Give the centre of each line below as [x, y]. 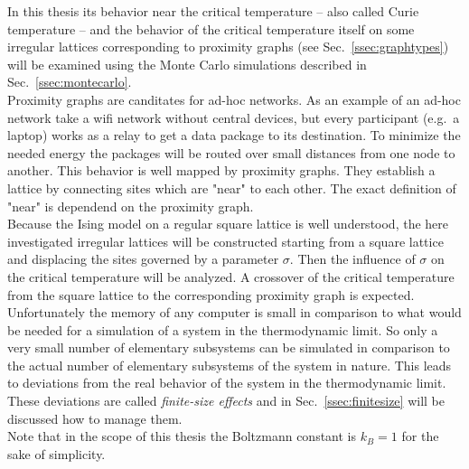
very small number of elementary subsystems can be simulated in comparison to [229, 347]
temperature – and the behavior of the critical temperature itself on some [211, 28]
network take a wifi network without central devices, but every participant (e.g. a [234, 117]
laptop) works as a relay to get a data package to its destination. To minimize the [234, 135]
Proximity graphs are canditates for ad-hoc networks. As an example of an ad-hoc [234, 99]
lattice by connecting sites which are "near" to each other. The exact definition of [232, 188]
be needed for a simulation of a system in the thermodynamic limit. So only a [223, 329]
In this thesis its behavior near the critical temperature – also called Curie [213, 11]
